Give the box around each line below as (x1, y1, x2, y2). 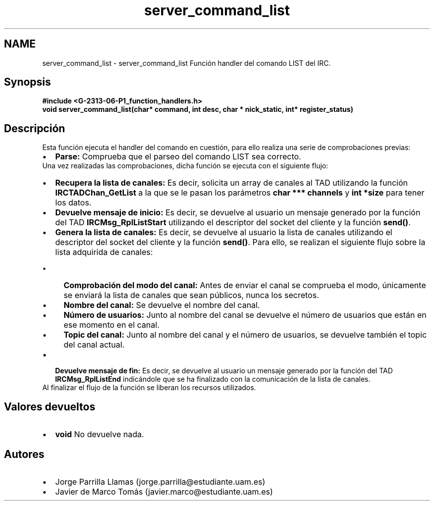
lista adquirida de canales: (55, 247, 153, 257)
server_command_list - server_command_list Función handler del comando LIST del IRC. (42, 58, 331, 67)
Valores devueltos (4, 400, 96, 413)
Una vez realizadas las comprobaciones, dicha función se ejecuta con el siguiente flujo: (42, 161, 328, 170)
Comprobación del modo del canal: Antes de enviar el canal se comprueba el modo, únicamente (63, 280, 426, 291)
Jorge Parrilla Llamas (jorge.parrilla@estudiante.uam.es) (55, 476, 266, 487)
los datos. (55, 198, 92, 208)
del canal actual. (63, 340, 125, 350)
